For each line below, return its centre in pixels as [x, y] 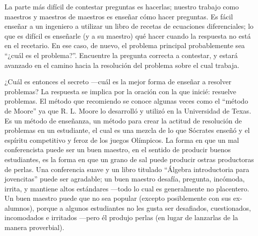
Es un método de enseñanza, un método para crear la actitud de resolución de [123, 120]
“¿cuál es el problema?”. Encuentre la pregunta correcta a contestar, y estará [121, 55]
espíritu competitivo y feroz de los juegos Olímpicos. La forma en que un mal [122, 140]
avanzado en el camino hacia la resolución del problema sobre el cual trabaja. [122, 65]
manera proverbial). [34, 227]
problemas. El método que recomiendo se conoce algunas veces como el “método [126, 101]
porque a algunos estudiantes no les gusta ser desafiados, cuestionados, [144, 207]
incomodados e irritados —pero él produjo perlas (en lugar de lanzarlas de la [121, 217]
